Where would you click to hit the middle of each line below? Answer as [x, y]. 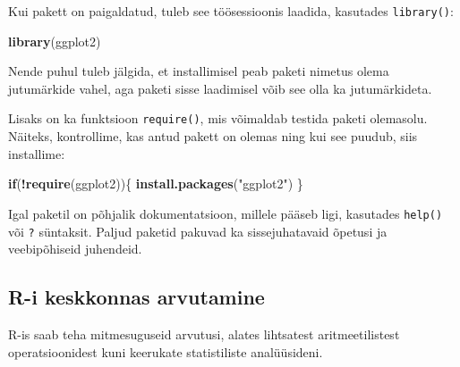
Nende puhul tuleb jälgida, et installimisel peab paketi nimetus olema [199, 71]
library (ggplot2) [55, 41]
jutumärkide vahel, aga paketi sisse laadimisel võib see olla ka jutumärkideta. [220, 88]
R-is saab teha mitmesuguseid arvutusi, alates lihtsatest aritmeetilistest [204, 334]
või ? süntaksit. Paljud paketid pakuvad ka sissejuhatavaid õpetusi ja [198, 231]
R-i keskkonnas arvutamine [136, 297]
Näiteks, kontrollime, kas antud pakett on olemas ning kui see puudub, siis [213, 136]
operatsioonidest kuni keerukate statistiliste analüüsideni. [166, 351]
